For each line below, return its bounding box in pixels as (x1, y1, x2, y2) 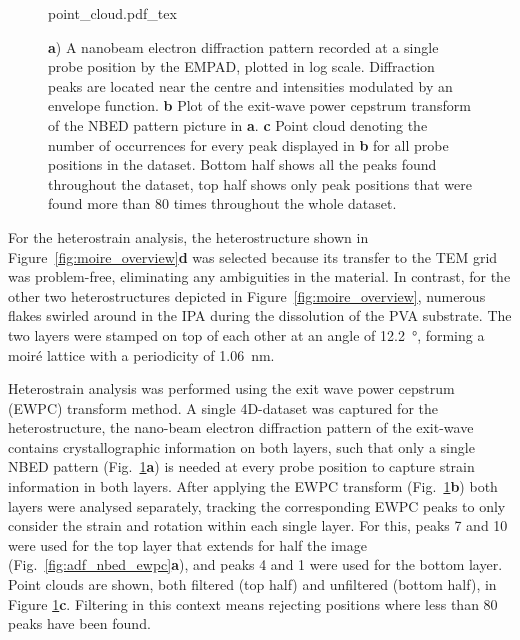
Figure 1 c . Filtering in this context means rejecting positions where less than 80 (8, 593, 498, 614)
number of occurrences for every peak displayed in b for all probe (48, 134, 449, 155)
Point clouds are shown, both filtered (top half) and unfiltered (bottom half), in (8, 574, 497, 595)
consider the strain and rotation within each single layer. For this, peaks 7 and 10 (8, 515, 508, 536)
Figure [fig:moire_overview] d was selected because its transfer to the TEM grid (8, 246, 498, 267)
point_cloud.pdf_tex (48, 3, 177, 23)
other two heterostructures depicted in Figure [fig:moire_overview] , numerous (8, 285, 486, 306)
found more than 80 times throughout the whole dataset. (48, 193, 397, 214)
